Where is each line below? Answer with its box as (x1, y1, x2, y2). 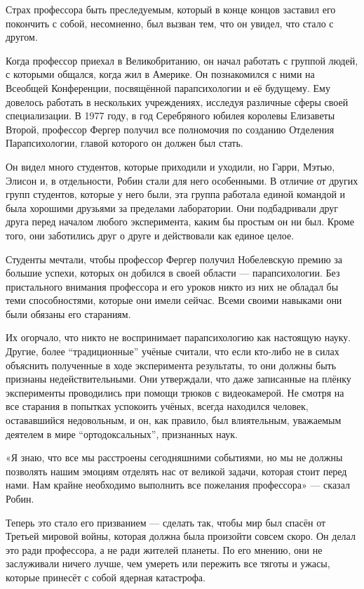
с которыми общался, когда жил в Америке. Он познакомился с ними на (6, 67, 315, 81)
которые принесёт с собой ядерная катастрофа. (6, 569, 205, 584)
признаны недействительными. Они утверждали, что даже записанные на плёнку (6, 371, 351, 386)
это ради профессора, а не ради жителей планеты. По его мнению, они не (6, 542, 323, 557)
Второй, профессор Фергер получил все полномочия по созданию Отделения (6, 121, 335, 136)
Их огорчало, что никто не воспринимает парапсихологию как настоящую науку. (6, 330, 351, 345)
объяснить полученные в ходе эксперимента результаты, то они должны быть (6, 357, 337, 372)
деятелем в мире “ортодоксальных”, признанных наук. (6, 426, 238, 441)
